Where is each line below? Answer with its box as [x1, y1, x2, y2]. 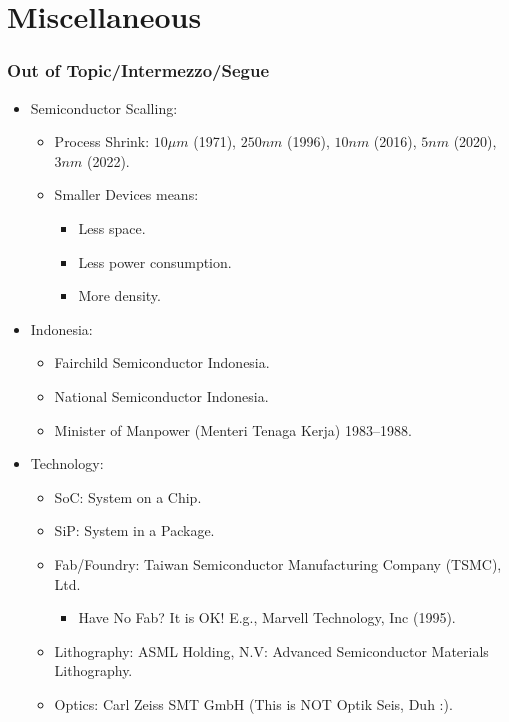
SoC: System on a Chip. [54, 486, 202, 507]
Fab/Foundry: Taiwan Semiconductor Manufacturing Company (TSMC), [54, 553, 502, 574]
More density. [78, 285, 161, 306]
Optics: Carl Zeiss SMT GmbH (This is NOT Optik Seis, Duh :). [54, 693, 453, 714]
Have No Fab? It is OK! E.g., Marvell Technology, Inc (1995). [78, 607, 456, 628]
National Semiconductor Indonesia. [54, 385, 269, 406]
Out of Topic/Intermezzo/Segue [7, 58, 270, 83]
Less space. [78, 217, 146, 238]
